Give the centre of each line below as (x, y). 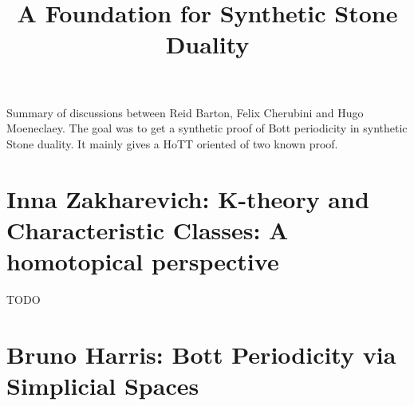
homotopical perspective (143, 260)
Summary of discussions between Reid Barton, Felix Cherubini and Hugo (185, 112)
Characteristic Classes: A (148, 229)
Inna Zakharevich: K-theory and (188, 198)
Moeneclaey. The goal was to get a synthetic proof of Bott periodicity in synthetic (207, 128)
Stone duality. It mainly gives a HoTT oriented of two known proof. (172, 143)
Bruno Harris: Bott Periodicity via (201, 354)
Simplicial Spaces (103, 385)
